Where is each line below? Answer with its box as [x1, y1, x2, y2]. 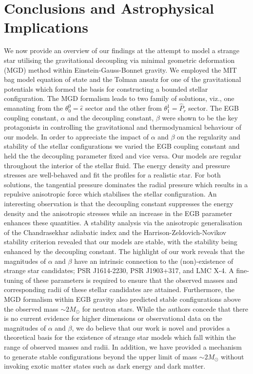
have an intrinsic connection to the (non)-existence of [74, 256, 234, 266]
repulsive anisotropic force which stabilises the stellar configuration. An [4, 189, 217, 199]
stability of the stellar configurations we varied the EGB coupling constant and [4, 141, 240, 151]
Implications [4, 17, 88, 37]
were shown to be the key [162, 112, 238, 122]
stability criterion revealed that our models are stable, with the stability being [4, 236, 237, 247]
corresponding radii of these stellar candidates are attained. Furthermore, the [4, 284, 234, 295]
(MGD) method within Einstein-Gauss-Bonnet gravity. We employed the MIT [4, 64, 237, 75]
